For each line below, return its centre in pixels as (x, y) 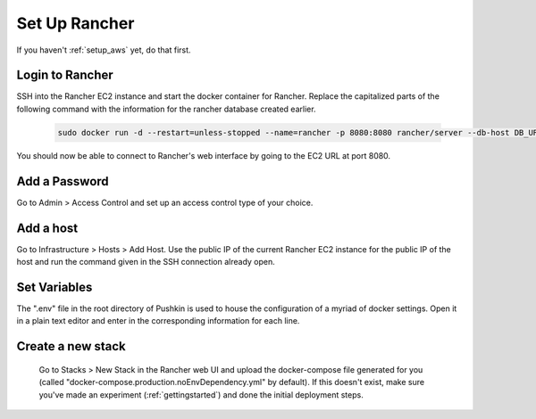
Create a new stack (71, 346)
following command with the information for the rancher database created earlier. (166, 109)
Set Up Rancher (75, 23)
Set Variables (54, 287)
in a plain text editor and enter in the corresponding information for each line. (158, 321)
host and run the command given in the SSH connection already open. (146, 262)
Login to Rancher (65, 75)
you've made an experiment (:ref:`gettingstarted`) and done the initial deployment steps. (201, 394)
